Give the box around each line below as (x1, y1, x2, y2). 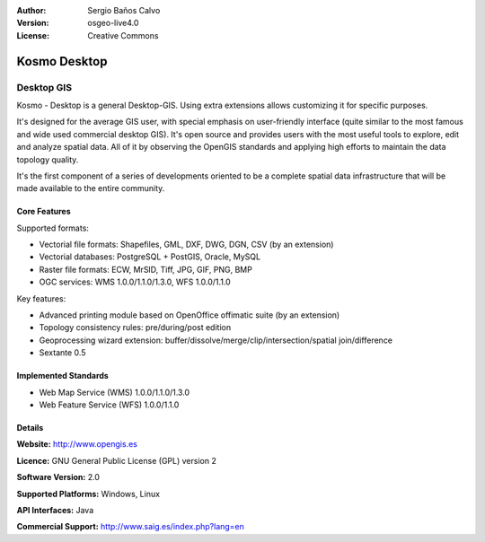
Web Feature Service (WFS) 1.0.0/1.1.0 (39, 399, 180, 410)
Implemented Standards (16, 371, 110, 381)
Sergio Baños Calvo (87, 5, 161, 15)
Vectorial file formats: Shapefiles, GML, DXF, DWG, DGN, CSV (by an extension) (39, 239, 334, 250)
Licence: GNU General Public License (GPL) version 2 (16, 455, 217, 466)
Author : (16, 5, 47, 15)
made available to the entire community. (16, 183, 165, 194)
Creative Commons (87, 30, 159, 40)
